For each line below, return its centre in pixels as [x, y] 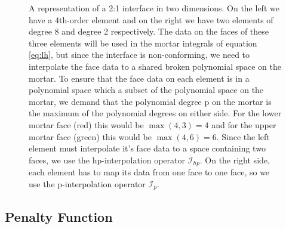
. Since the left [243, 136]
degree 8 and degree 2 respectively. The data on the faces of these [149, 31]
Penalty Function [59, 216]
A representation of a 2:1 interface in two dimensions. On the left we [154, 8]
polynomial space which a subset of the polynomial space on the [146, 90]
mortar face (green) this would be [90, 136]
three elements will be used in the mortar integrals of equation [143, 43]
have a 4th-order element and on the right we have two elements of [151, 19]
